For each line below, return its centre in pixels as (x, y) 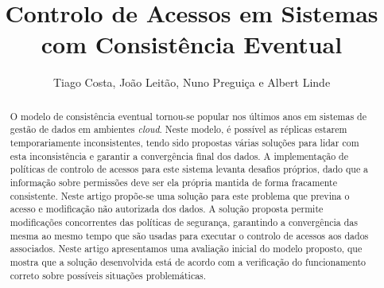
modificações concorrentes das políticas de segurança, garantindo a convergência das (184, 222)
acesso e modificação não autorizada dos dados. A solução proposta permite (167, 209)
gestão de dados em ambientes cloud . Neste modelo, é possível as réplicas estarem (178, 129)
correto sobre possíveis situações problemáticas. (108, 275)
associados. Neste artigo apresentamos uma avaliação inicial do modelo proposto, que (186, 249)
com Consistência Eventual (192, 44)
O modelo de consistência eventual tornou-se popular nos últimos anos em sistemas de (188, 116)
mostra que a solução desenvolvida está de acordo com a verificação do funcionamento (188, 261)
